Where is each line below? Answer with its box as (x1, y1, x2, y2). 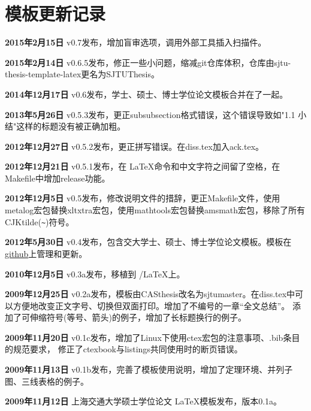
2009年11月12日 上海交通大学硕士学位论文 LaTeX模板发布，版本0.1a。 (5, 395, 282, 407)
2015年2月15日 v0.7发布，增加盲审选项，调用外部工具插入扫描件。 (5, 36, 267, 49)
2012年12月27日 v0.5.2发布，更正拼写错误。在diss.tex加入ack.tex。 (5, 140, 264, 152)
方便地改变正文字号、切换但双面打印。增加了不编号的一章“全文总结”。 (13, 299, 290, 312)
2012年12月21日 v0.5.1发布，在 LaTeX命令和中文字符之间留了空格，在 (5, 160, 280, 173)
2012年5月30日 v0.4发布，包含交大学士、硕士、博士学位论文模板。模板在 (5, 235, 292, 248)
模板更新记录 (5, 1, 106, 26)
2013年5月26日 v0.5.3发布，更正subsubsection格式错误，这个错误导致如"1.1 (5, 108, 295, 120)
